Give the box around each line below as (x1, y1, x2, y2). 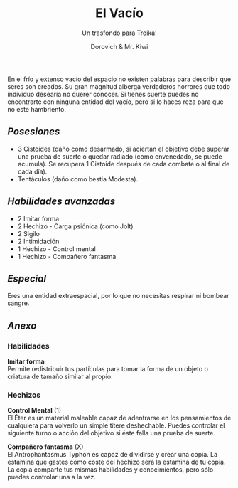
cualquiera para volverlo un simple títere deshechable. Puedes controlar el (7, 421, 225, 430)
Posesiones (7, 126, 60, 138)
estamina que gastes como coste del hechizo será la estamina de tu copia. (7, 457, 226, 467)
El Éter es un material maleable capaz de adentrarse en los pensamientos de (7, 414, 232, 423)
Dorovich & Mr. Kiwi (90, 42, 148, 51)
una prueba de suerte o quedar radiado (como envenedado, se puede (17, 152, 222, 161)
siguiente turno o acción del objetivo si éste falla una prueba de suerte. (7, 429, 215, 437)
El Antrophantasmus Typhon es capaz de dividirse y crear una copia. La (7, 450, 218, 459)
